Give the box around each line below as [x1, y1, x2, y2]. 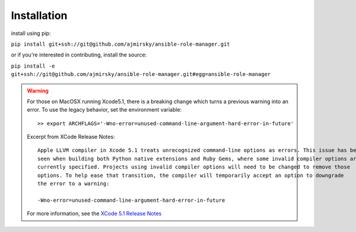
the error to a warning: [37, 180, 110, 187]
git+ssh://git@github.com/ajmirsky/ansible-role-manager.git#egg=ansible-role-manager [11, 71, 271, 78]
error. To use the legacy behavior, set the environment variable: [27, 106, 182, 113]
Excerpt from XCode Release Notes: [27, 134, 115, 141]
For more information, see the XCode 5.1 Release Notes [27, 210, 162, 217]
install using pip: [11, 30, 51, 37]
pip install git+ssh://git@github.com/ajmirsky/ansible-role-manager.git [11, 40, 231, 47]
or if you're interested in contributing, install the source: [11, 51, 147, 59]
